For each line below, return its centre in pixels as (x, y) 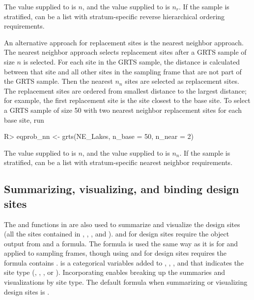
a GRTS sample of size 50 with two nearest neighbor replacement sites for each (123, 110)
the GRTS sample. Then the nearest (58, 81)
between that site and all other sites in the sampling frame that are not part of (123, 71)
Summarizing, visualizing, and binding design (122, 189)
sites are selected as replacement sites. (182, 81)
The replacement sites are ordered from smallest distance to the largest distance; (125, 90)
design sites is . (27, 291)
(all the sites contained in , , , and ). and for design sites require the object (117, 234)
